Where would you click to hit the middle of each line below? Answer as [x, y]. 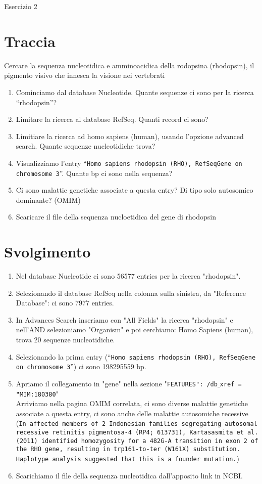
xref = [231, 384]
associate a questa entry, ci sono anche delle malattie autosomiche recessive [132, 413]
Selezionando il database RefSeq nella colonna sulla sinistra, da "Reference [131, 293]
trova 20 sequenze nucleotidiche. [65, 340]
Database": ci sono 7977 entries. [65, 303]
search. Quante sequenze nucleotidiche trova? [86, 146]
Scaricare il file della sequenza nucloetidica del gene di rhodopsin [116, 217]
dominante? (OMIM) [48, 200]
